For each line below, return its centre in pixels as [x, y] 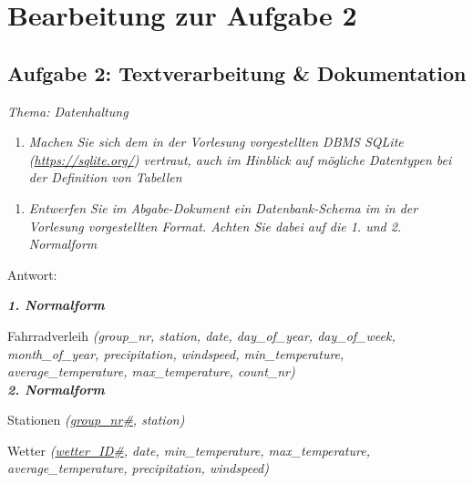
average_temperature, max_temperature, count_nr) [151, 371]
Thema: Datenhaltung [68, 111]
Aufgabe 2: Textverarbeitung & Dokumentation [237, 72]
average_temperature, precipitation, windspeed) [138, 468]
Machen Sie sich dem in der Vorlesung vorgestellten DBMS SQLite [216, 142]
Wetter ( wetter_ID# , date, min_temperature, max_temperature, [189, 450]
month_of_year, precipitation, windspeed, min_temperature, [176, 353]
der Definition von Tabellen [105, 177]
